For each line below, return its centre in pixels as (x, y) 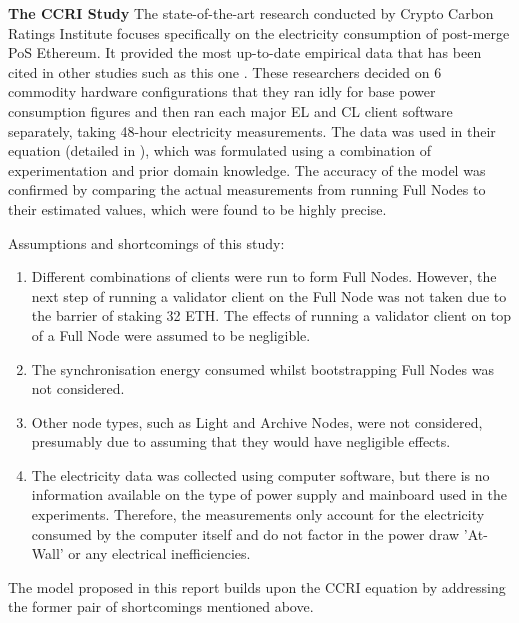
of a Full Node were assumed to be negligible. (171, 334)
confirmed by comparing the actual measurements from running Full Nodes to (247, 189)
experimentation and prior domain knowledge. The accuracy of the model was (247, 169)
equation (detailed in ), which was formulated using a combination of (219, 150)
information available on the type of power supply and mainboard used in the (269, 494)
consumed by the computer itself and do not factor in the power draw (245, 533)
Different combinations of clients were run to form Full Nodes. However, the (264, 276)
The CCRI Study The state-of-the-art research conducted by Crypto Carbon (251, 13)
